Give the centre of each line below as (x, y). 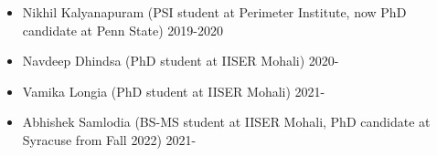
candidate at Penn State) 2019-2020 (123, 30)
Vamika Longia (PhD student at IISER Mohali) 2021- (174, 91)
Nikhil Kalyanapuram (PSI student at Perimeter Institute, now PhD (214, 12)
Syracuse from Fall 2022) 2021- (109, 139)
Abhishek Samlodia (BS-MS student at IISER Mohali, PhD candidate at (226, 122)
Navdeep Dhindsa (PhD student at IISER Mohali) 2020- (181, 61)
